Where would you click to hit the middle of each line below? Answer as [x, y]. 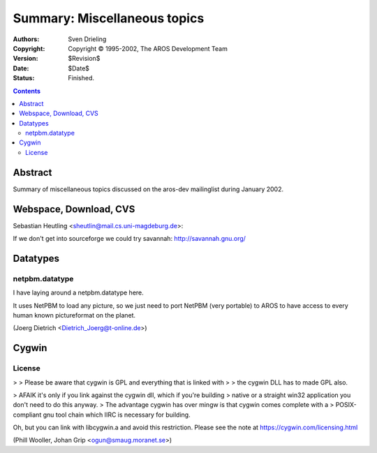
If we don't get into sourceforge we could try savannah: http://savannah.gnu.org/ [129, 239]
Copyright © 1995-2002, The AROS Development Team [148, 48]
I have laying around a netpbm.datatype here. [79, 292]
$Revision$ [84, 59]
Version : [25, 59]
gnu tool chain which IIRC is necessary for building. [117, 415]
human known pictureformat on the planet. [74, 315]
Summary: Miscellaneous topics [109, 18]
